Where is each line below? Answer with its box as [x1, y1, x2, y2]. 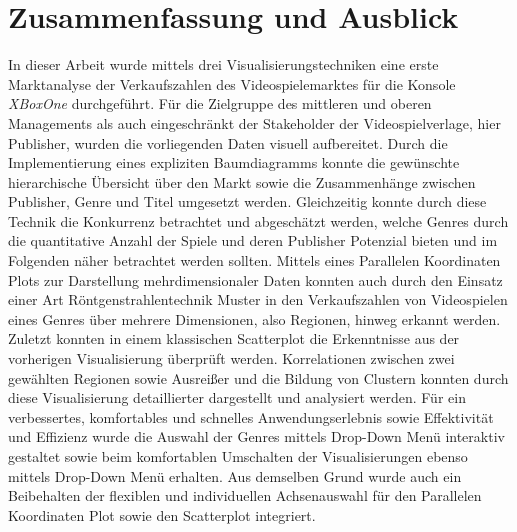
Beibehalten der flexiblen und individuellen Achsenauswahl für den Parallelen [8, 485, 482, 506]
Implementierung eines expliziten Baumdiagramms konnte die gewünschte [8, 152, 460, 173]
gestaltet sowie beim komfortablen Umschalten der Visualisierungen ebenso [8, 446, 468, 466]
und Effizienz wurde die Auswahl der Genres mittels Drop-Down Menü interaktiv [8, 426, 505, 447]
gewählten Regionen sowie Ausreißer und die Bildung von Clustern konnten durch [8, 367, 509, 388]
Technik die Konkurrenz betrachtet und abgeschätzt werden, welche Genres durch [8, 210, 509, 231]
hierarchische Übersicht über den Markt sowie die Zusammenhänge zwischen [8, 171, 476, 192]
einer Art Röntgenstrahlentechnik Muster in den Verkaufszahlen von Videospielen [8, 289, 508, 310]
